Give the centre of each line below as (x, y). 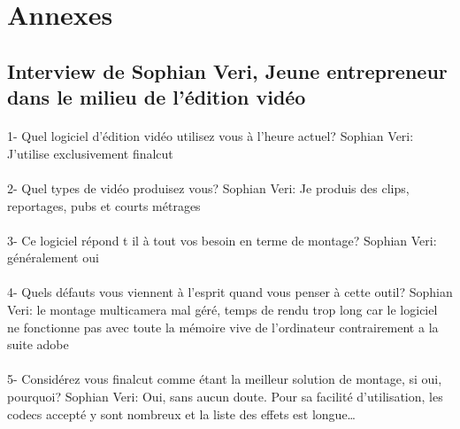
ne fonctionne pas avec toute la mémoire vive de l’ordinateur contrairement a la (223, 327)
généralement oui (53, 257)
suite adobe (38, 344)
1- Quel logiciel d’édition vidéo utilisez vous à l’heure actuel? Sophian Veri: (211, 136)
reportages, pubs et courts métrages (104, 205)
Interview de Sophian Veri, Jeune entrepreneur (227, 70)
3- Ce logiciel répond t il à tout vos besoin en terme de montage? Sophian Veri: (222, 240)
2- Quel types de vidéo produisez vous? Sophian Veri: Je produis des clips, (208, 187)
